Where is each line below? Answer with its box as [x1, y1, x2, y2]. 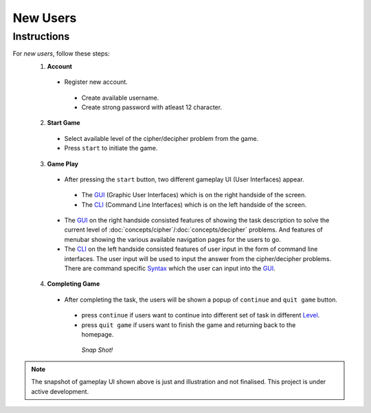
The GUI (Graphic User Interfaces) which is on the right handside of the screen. [81, 191, 307, 199]
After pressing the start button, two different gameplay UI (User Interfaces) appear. [64, 175, 305, 183]
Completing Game [47, 280, 100, 288]
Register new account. [64, 78, 128, 86]
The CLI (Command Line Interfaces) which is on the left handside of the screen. [81, 200, 307, 209]
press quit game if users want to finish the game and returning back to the [81, 320, 296, 329]
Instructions [12, 30, 70, 43]
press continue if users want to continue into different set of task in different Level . [81, 311, 320, 320]
